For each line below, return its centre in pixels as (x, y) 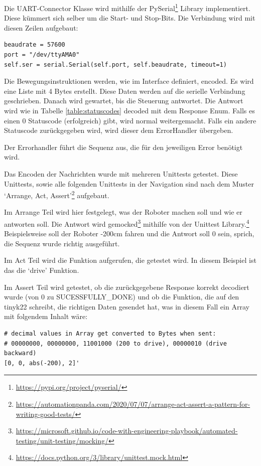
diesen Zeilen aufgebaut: (41, 27)
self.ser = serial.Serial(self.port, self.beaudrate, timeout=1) (115, 64)
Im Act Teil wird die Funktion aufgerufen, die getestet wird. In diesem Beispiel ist (130, 260)
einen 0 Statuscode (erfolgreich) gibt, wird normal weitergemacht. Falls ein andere (130, 120)
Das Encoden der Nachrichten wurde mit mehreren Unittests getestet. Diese (121, 173)
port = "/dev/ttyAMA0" (42, 55)
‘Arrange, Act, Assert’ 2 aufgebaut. (57, 194)
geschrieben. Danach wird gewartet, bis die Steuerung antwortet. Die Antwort (124, 101)
